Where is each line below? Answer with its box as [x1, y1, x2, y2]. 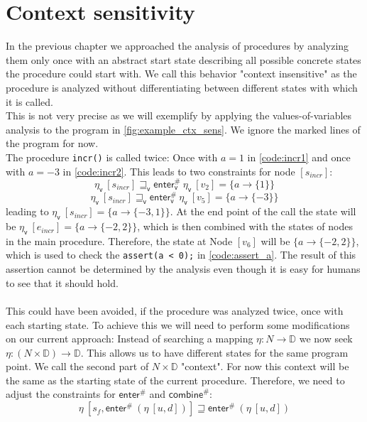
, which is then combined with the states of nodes [137, 219, 353, 234]
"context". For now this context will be [181, 359, 349, 374]
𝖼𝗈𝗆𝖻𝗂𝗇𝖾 [168, 390, 204, 401]
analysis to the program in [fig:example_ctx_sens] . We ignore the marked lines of [6, 121, 361, 136]
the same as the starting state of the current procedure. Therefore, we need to [6, 372, 345, 387]
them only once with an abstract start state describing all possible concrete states [6, 52, 361, 67]
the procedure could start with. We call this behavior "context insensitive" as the [6, 66, 357, 81]
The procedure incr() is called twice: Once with [6, 149, 218, 164]
